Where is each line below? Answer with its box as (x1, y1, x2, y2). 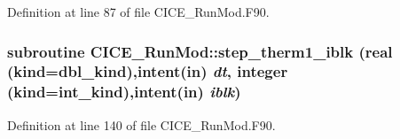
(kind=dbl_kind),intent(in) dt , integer (7, 60, 288, 82)
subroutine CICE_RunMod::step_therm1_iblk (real (7, 40, 393, 62)
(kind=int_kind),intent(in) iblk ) (7, 81, 241, 103)
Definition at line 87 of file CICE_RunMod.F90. (7, 3, 270, 20)
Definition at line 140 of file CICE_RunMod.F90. (7, 115, 276, 134)
